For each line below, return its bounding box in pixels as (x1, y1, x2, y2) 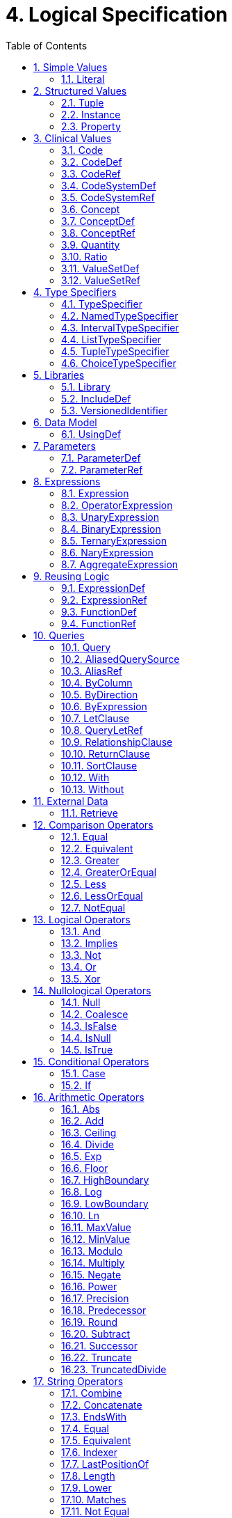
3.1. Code (61, 143, 103, 156)
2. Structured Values (33, 84, 127, 97)
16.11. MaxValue (61, 1221, 131, 1233)
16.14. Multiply (61, 1256, 125, 1269)
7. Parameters (33, 439, 96, 452)
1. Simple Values (33, 61, 108, 73)
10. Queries (33, 629, 85, 641)
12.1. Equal (61, 830, 108, 843)
